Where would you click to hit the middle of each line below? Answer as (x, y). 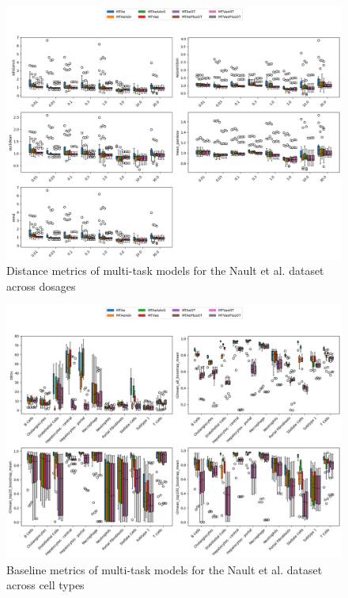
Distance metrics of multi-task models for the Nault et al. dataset (165, 270)
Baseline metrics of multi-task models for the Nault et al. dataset (165, 569)
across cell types (45, 585)
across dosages (41, 286)
